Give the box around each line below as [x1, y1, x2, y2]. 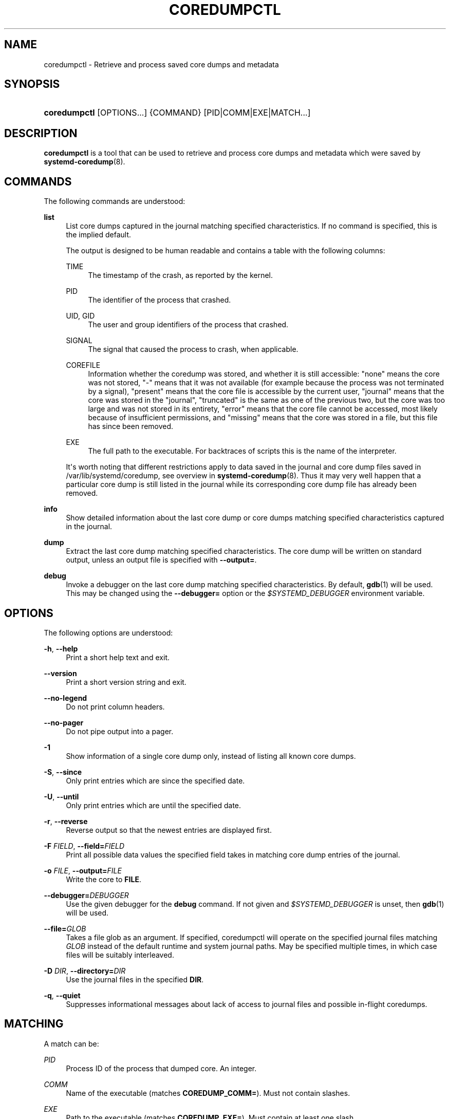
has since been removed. [88, 422, 174, 431]
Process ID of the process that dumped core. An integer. [66, 1064, 257, 1073]
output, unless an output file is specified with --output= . [66, 555, 257, 565]
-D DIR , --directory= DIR [44, 966, 126, 975]
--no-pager [44, 718, 84, 727]
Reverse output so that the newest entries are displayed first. [66, 825, 272, 834]
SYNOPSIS [4, 78, 60, 91]
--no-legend [44, 693, 87, 702]
